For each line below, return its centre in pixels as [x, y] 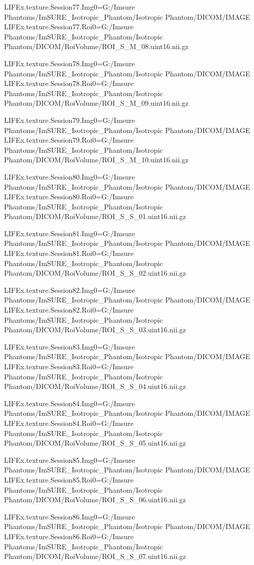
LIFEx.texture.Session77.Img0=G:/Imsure [70, 7]
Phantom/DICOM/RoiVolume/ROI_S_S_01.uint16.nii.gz [95, 216]
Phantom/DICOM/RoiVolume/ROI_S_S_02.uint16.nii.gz [95, 273]
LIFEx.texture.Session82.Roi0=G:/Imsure [69, 310]
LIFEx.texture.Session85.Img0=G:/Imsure [70, 460]
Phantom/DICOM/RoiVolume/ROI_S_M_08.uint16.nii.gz [96, 46]
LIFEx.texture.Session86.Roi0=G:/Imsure [69, 536]
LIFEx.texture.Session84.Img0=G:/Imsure [70, 403]
